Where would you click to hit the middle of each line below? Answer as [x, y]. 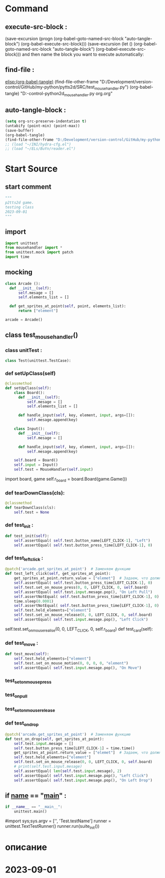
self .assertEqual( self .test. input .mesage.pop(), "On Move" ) [78, 668]
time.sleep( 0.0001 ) [34, 601]
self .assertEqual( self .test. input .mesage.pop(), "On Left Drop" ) [83, 780]
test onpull [16, 695]
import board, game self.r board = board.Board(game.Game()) [66, 480]
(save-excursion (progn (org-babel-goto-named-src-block [64, 38]
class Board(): [29, 392]
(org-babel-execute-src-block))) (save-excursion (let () [77, 44]
